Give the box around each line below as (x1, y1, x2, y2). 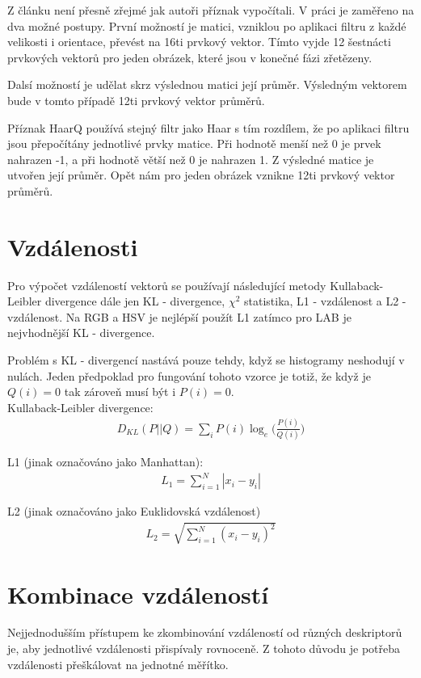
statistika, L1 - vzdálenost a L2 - (243, 293, 406, 310)
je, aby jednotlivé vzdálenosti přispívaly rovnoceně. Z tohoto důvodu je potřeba (7, 640, 401, 657)
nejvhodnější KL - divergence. (7, 324, 155, 341)
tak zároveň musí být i (64, 383, 176, 400)
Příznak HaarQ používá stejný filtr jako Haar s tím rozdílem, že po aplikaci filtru (7, 119, 410, 136)
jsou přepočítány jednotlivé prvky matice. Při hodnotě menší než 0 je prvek (7, 135, 381, 152)
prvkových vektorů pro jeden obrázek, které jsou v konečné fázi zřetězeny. (7, 48, 373, 65)
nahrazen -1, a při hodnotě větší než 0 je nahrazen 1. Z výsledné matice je (7, 150, 374, 167)
